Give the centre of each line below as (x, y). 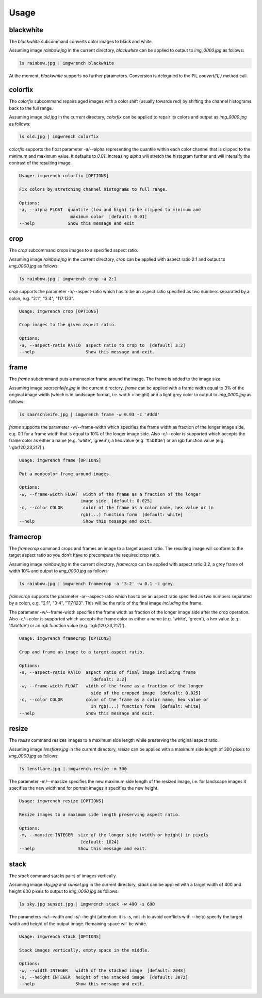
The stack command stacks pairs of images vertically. (63, 876)
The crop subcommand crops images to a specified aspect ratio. (74, 250)
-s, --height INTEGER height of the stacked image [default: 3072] (104, 977)
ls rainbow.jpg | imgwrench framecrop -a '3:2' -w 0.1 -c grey (96, 583)
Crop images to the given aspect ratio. (68, 325)
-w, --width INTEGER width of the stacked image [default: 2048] (102, 970)
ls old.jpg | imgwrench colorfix (59, 137)
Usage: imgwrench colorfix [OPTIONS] (64, 176)
